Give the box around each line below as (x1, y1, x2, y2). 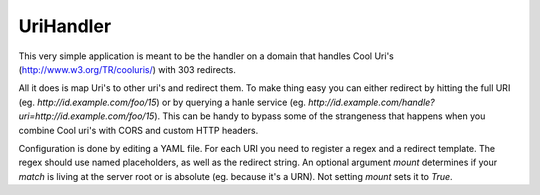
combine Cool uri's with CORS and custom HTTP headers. (18, 124, 259, 136)
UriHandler (18, 15, 112, 37)
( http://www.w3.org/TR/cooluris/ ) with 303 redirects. (18, 63, 237, 75)
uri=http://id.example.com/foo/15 (18, 110, 155, 122)
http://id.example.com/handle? (308, 96, 435, 108)
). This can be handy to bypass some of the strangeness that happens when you (153, 110, 486, 122)
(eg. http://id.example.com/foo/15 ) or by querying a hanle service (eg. (18, 96, 307, 108)
